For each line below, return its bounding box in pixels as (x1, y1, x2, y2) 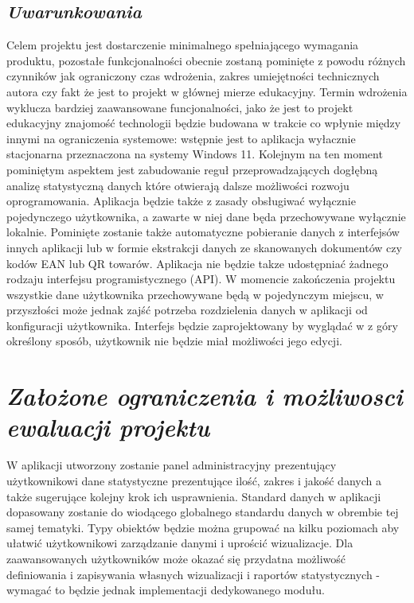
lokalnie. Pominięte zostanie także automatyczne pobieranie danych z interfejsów (6, 224, 400, 240)
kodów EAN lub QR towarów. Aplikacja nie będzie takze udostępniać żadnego (6, 255, 389, 271)
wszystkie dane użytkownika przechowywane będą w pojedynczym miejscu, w (6, 286, 384, 302)
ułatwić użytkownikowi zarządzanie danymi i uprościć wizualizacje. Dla (6, 535, 353, 551)
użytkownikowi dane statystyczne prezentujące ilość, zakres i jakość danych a (6, 472, 381, 488)
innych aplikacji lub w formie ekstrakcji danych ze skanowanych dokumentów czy (6, 239, 402, 255)
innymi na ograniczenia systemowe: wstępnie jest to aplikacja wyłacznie (6, 130, 356, 146)
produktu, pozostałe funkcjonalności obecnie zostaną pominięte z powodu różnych (6, 52, 406, 68)
